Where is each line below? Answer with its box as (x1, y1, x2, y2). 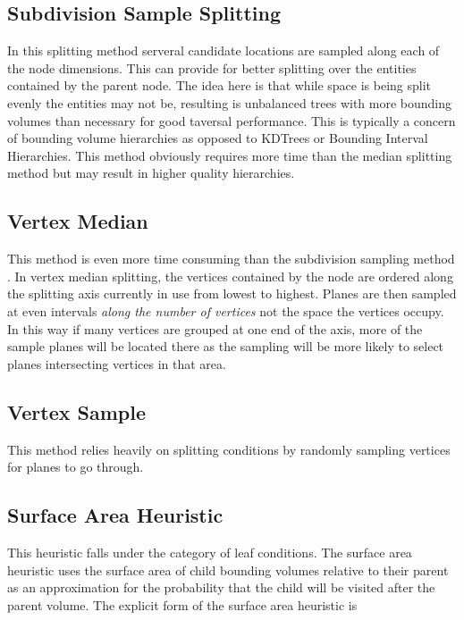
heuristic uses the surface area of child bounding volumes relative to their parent (7, 560, 449, 579)
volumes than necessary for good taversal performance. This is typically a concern (7, 111, 456, 130)
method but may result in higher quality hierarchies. (7, 163, 295, 182)
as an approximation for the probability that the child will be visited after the (7, 578, 435, 597)
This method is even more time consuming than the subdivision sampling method (7, 249, 455, 268)
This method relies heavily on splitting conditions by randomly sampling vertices (7, 440, 451, 458)
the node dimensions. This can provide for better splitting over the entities (7, 58, 417, 77)
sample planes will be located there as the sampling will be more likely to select (7, 337, 444, 356)
